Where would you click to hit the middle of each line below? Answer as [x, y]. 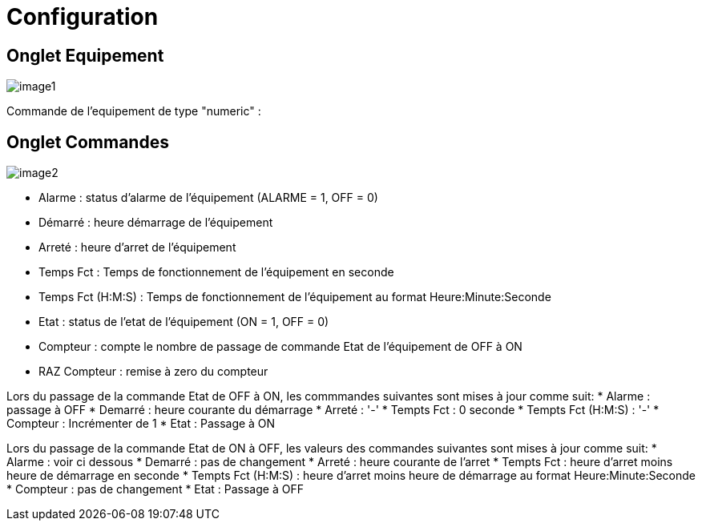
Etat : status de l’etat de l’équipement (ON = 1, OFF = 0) [184, 322]
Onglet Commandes [88, 142]
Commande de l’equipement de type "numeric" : [134, 111]
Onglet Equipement [85, 55]
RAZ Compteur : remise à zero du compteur [153, 372]
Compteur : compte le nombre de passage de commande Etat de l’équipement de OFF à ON [280, 347]
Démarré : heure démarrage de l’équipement [156, 223]
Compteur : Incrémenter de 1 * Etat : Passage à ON [141, 424]
